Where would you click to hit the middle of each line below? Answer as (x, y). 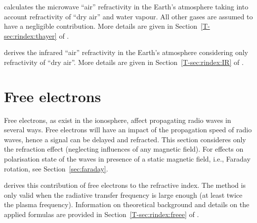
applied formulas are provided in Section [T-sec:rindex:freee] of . (102, 214)
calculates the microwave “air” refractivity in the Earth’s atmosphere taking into (126, 6)
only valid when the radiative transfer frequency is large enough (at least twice (123, 195)
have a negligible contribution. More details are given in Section (101, 26)
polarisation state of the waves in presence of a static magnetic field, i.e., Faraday (127, 159)
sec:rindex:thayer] (30, 35)
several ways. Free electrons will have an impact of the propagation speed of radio (128, 130)
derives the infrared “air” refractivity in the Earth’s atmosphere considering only (126, 52)
